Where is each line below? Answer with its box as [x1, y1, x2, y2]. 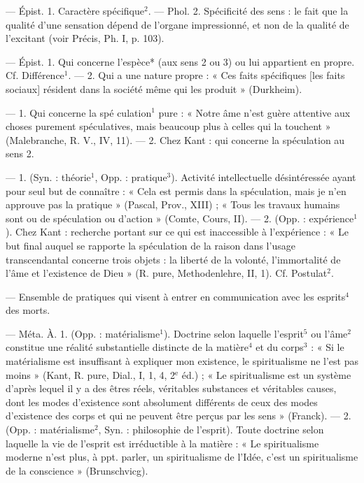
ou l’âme [311, 326, 348, 340]
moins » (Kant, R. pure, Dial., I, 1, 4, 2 [6, 367, 176, 382]
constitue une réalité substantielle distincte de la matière [6, 340, 248, 354]
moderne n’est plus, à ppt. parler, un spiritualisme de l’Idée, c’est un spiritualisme [6, 449, 358, 464]
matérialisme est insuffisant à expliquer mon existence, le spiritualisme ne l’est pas [6, 354, 358, 368]
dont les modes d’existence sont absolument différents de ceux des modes [6, 394, 318, 409]
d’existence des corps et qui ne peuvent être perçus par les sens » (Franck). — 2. [6, 408, 351, 423]
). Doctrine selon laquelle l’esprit [163, 326, 304, 340]
